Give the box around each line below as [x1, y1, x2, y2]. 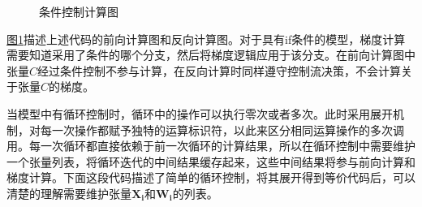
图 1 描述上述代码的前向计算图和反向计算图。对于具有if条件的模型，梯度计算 [6, 30, 406, 47]
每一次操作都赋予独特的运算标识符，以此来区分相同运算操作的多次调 [40, 121, 404, 138]
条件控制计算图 [39, 3, 118, 19]
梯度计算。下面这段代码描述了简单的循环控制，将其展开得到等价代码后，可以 [6, 169, 416, 186]
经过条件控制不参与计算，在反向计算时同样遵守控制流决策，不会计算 [37, 62, 402, 79]
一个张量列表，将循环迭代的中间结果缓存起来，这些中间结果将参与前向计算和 [6, 153, 416, 170]
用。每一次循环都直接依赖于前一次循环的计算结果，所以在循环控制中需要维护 [6, 137, 416, 154]
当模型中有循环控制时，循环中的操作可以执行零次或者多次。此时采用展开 [6, 105, 393, 122]
